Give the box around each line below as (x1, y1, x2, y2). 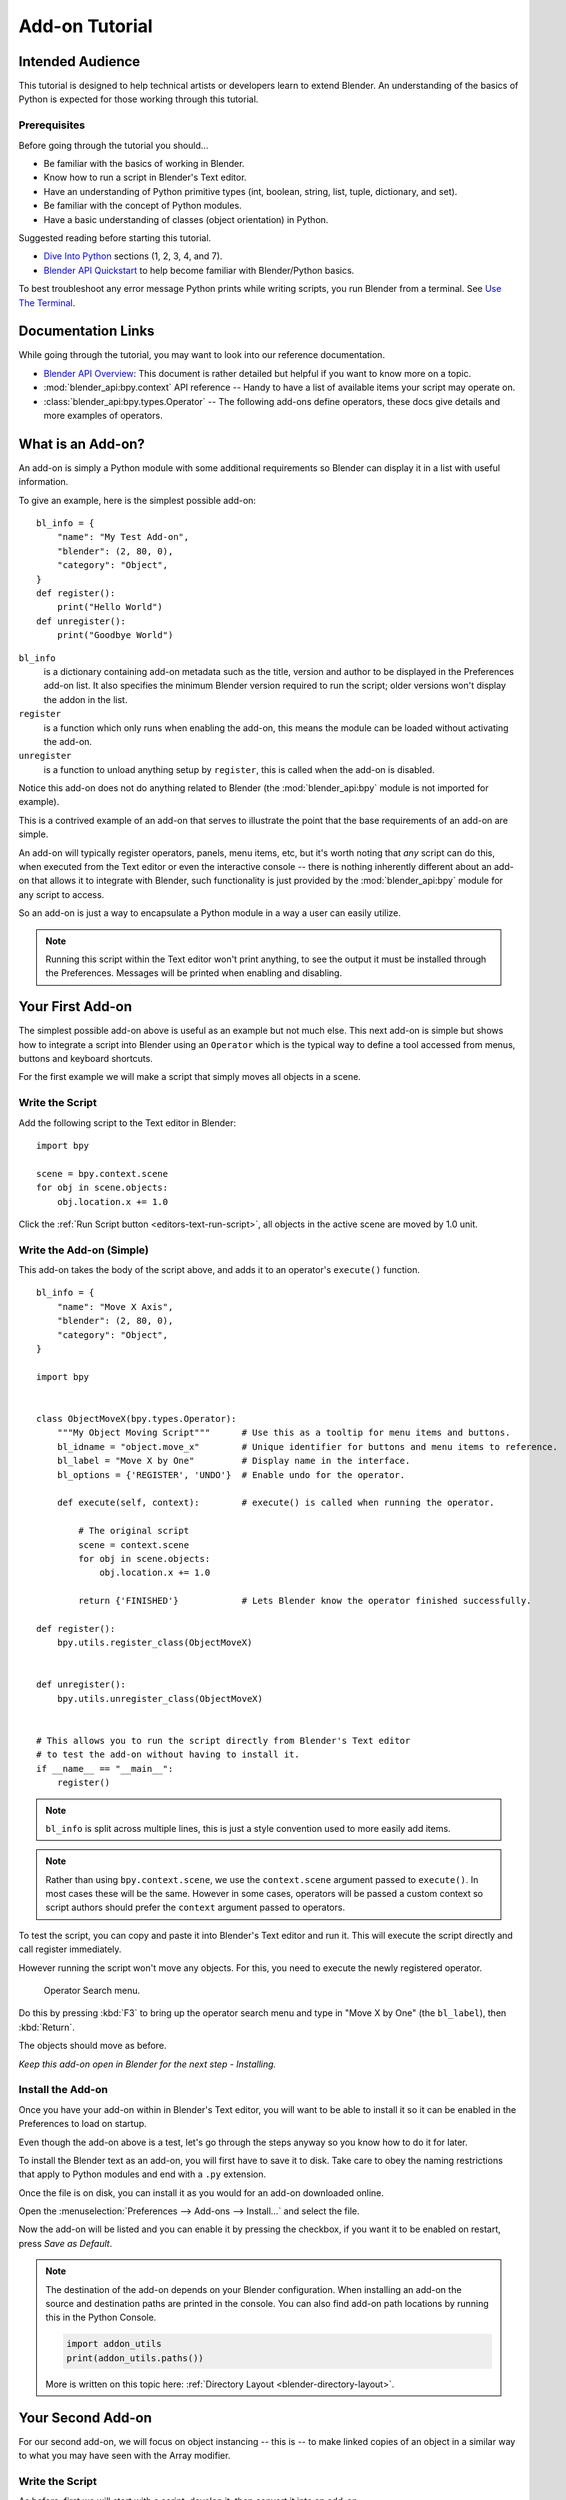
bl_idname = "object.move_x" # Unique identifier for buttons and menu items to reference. (56, 1441, 559, 1452)
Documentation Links (18, 323, 155, 340)
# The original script (78, 1525, 190, 1537)
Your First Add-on (18, 998, 132, 1015)
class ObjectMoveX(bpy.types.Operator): (36, 1413, 237, 1424)
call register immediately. (18, 1943, 122, 1955)
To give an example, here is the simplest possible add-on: (18, 494, 257, 506)
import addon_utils (66, 2338, 162, 2350)
